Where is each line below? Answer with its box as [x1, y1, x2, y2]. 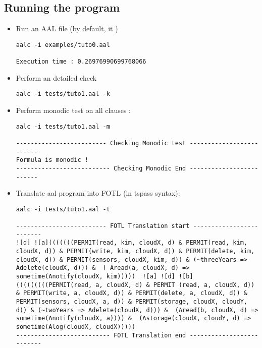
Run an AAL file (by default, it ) [16, 23, 118, 34]
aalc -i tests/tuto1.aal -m [16, 123, 110, 130]
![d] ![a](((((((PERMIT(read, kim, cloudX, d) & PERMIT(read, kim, [16, 239, 247, 247]
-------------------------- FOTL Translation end [16, 331, 186, 339]
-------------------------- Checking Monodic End [16, 164, 186, 172]
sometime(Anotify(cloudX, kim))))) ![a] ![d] [16, 273, 175, 280]
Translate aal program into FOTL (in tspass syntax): [16, 188, 180, 198]
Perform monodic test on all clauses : [16, 105, 131, 115]
